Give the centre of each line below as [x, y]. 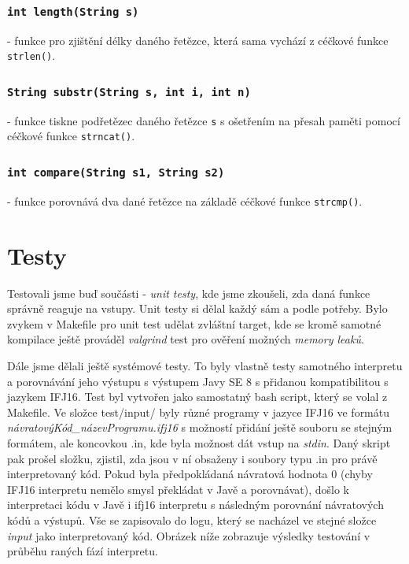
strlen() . [31, 56]
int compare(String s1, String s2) [116, 173]
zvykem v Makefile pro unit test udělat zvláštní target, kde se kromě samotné [194, 323]
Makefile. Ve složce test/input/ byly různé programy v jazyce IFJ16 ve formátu [199, 412]
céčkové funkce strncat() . [71, 136]
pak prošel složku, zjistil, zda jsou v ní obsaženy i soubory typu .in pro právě [192, 458]
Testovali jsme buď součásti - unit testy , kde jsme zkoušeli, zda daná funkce [189, 293]
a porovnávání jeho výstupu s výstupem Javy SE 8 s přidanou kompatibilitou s [198, 381]
